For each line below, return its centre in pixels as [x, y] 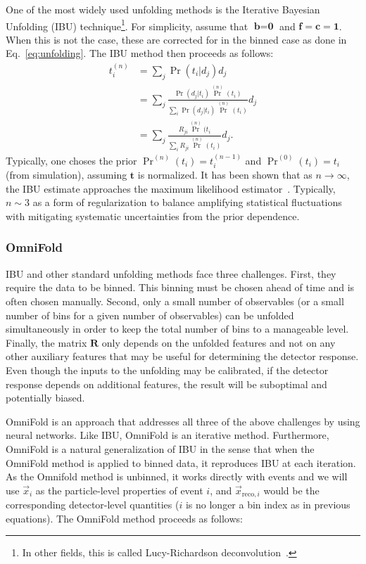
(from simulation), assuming [67, 175]
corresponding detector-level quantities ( [93, 505]
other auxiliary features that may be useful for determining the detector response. [182, 356]
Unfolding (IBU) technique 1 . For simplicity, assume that [127, 25]
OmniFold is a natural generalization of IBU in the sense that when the [160, 448]
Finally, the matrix [46, 342]
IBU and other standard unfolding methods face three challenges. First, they [171, 273]
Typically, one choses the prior [71, 160]
